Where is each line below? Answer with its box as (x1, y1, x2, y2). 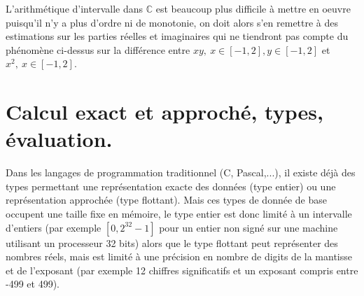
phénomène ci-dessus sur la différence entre (6, 42, 190, 57)
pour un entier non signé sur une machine (159, 220, 338, 234)
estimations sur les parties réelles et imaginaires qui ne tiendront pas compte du (6, 29, 349, 43)
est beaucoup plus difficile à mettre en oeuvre (155, 1, 351, 15)
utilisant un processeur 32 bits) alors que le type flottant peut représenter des (6, 235, 338, 250)
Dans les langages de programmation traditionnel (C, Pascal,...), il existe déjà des (6, 165, 356, 180)
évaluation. (6, 125, 113, 153)
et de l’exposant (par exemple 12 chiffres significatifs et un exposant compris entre (6, 262, 358, 277)
